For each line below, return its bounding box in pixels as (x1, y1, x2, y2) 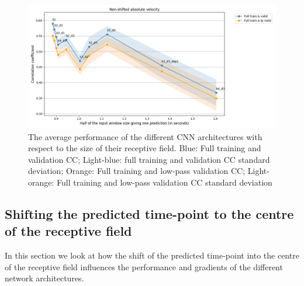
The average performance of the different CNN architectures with (28, 130, 262, 142)
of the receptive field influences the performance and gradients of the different (5, 260, 283, 273)
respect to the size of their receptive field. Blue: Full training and (28, 142, 261, 154)
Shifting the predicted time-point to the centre (5, 204, 294, 222)
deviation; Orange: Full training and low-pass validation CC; (28, 165, 246, 177)
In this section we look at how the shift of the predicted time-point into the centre (5, 249, 299, 261)
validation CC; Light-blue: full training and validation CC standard (28, 153, 270, 165)
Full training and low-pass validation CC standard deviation (57, 176, 272, 188)
